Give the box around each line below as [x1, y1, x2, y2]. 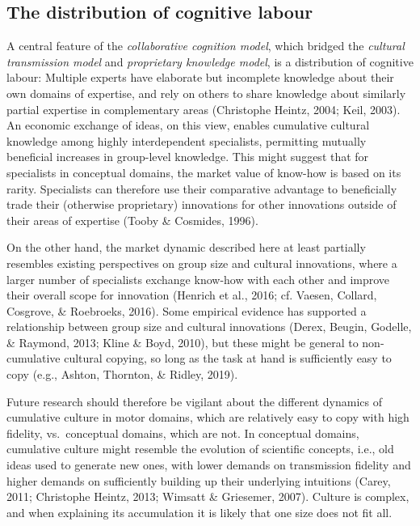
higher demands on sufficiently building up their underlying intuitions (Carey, [6, 472, 391, 489]
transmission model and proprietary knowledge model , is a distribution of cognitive [6, 53, 414, 70]
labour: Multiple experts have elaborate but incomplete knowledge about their [6, 69, 394, 86]
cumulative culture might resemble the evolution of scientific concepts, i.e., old [6, 440, 394, 457]
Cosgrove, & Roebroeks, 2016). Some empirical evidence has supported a [6, 302, 367, 319]
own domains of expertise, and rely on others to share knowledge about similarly [6, 84, 406, 101]
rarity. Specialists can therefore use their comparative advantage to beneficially [6, 180, 397, 197]
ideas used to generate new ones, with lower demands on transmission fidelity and [6, 456, 411, 473]
